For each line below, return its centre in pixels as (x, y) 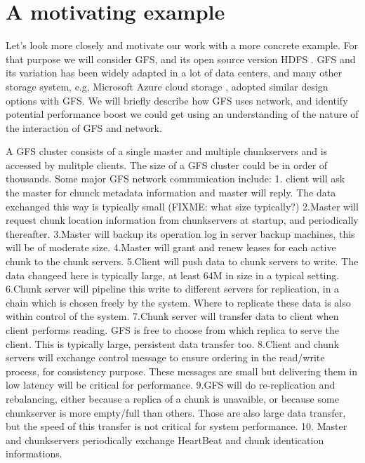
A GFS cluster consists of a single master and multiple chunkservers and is (167, 151)
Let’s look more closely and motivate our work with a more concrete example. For (182, 45)
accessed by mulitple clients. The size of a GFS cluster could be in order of (167, 165)
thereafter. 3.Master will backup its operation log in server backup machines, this (180, 233)
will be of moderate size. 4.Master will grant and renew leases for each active (171, 247)
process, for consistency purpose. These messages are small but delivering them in (182, 371)
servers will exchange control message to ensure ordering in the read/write (165, 357)
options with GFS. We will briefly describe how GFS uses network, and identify (177, 100)
